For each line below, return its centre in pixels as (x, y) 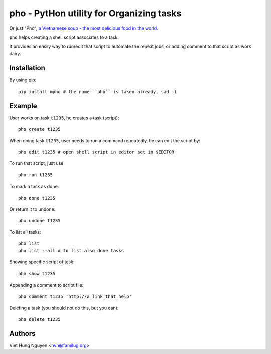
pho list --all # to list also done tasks (71, 251)
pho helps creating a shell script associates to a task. (64, 37)
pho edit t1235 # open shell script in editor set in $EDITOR (96, 152)
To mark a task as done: (34, 187)
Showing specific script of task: (42, 262)
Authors (22, 334)
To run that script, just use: (37, 163)
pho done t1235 (37, 198)
